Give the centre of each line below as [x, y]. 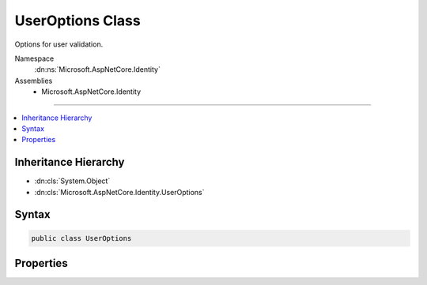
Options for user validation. [59, 44]
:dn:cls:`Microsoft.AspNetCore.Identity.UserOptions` [119, 192]
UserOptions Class [78, 21]
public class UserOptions [81, 238]
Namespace [34, 58]
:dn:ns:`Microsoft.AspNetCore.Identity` [98, 69]
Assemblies [34, 81]
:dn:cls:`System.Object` [72, 181]
